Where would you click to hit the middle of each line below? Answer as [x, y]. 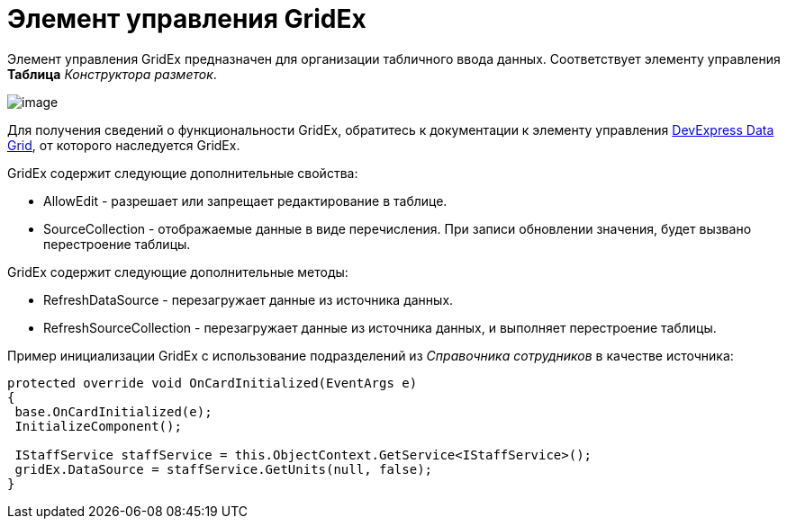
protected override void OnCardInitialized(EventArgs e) [213, 383]
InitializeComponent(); [98, 426]
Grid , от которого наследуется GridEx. [124, 145]
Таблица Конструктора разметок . [112, 74]
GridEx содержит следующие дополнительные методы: [178, 272]
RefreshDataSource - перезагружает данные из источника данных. [249, 299]
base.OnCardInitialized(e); [113, 411]
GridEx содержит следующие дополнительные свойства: [183, 173]
